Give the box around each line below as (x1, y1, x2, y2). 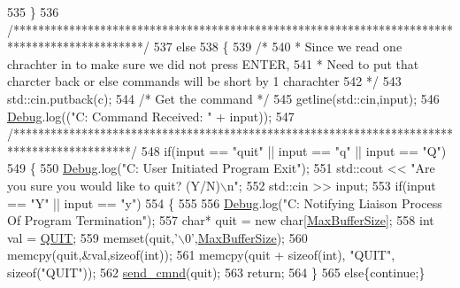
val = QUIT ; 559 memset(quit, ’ (7, 228, 178, 246)
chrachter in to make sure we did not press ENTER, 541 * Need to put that (7, 54, 419, 73)
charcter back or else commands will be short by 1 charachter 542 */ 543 (7, 72, 402, 90)
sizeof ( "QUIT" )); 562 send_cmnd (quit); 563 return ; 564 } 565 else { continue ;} (7, 262, 425, 281)
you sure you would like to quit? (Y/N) (7, 175, 220, 194)
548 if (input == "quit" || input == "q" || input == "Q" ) (141, 141, 447, 160)
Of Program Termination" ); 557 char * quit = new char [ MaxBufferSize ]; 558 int (7, 211, 434, 230)
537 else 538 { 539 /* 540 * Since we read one (153, 37, 402, 56)
